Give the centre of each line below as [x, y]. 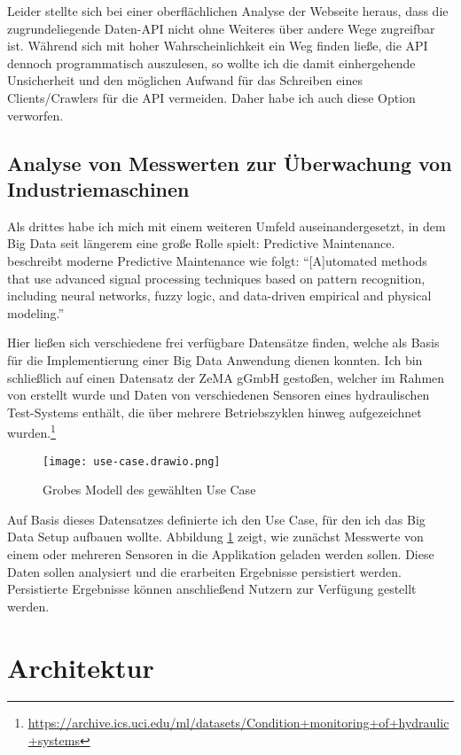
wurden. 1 [31, 431]
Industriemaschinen [98, 188]
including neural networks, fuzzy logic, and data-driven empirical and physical [219, 296]
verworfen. [35, 115]
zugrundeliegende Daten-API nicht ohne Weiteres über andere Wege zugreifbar [221, 28]
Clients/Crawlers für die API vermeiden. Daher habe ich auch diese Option [211, 97]
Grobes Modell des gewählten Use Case [149, 490]
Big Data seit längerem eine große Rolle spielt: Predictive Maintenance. [201, 243]
